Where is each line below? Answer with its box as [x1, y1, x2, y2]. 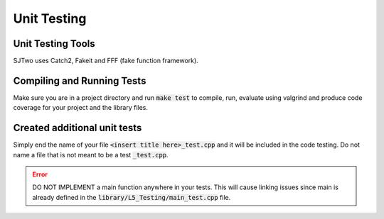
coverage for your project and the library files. [13, 103, 149, 112]
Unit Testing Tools [13, 38, 95, 50]
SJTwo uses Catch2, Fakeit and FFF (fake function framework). [13, 57, 198, 65]
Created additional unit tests [13, 122, 142, 134]
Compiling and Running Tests [13, 74, 146, 86]
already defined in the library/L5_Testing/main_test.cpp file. [32, 193, 231, 201]
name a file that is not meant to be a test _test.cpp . [13, 150, 169, 159]
